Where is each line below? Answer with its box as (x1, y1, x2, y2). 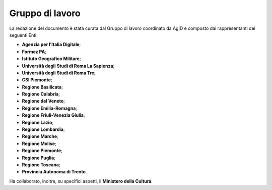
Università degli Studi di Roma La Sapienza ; (22, 63, 115, 69)
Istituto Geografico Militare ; (22, 56, 81, 62)
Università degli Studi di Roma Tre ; (22, 70, 96, 76)
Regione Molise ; (22, 140, 56, 147)
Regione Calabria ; (22, 91, 60, 97)
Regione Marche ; (22, 133, 59, 139)
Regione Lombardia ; (22, 126, 65, 132)
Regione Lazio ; (22, 119, 54, 125)
